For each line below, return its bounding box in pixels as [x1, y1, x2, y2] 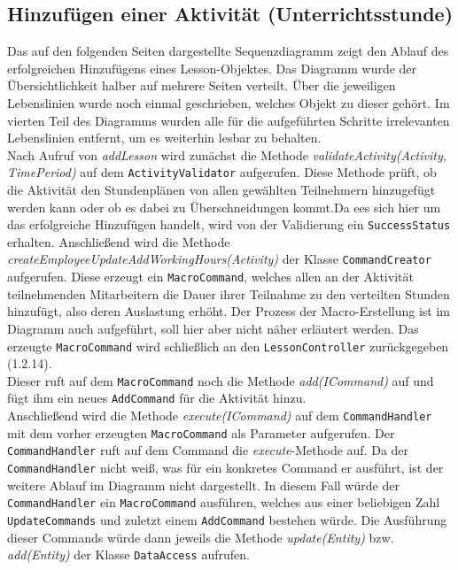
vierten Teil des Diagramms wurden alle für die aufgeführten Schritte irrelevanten [7, 111, 450, 129]
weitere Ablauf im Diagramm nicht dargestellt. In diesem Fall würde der [7, 475, 400, 494]
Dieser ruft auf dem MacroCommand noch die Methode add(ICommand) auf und [7, 371, 434, 389]
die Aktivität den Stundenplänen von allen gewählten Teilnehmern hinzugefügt [7, 181, 436, 199]
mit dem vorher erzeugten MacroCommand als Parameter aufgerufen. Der [7, 423, 395, 442]
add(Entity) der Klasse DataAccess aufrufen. [7, 545, 250, 564]
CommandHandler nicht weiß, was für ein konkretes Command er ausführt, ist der [7, 458, 444, 477]
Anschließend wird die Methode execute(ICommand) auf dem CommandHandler [7, 406, 432, 425]
